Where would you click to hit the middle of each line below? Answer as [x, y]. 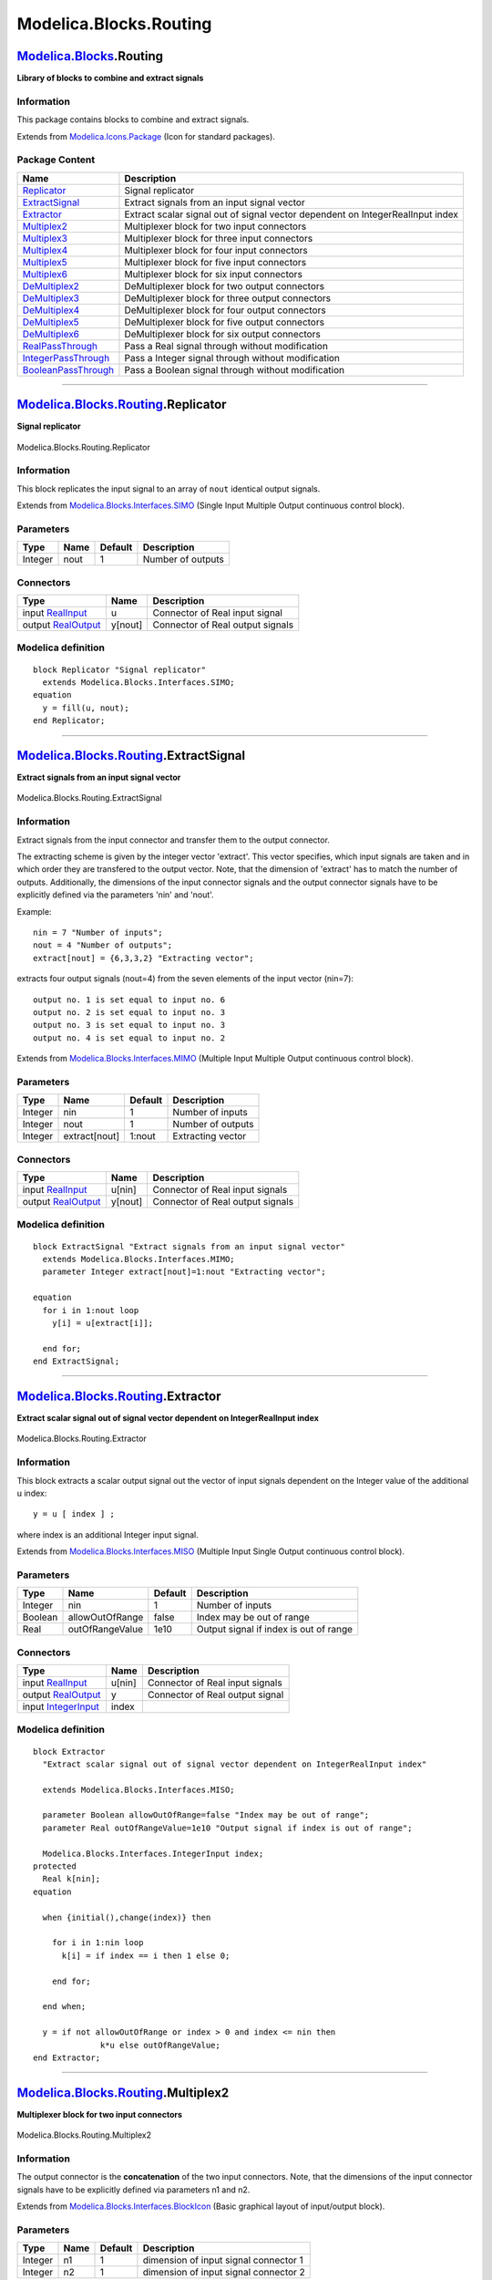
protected [55, 1866]
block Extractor [69, 1751]
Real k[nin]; [72, 1879]
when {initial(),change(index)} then [127, 1917]
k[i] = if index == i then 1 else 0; [146, 1955]
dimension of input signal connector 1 [223, 2260]
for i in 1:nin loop [97, 1943]
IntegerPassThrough [66, 358]
